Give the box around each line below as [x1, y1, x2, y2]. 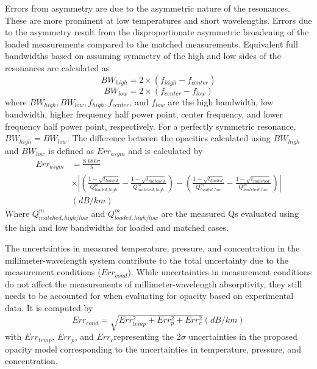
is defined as [48, 144, 94, 156]
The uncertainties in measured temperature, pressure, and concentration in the [5, 241, 300, 254]
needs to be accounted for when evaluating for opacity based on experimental [5, 289, 294, 302]
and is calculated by [128, 144, 203, 156]
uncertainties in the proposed [188, 330, 297, 343]
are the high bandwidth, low [168, 95, 274, 108]
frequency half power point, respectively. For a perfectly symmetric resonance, [5, 119, 296, 132]
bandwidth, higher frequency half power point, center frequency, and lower [5, 108, 283, 121]
